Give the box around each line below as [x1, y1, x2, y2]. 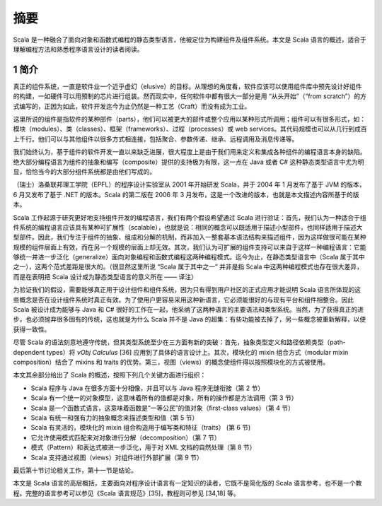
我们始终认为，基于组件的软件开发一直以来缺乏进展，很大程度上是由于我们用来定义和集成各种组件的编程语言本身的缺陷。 [13, 148, 366, 156]
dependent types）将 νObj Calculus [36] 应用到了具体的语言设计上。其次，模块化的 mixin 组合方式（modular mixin [13, 348, 349, 356]
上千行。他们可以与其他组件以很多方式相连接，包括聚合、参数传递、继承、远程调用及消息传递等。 [13, 134, 299, 143]
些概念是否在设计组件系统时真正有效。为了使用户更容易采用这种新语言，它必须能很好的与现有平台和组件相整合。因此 [13, 295, 354, 304]
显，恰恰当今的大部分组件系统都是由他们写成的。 [13, 167, 156, 176]
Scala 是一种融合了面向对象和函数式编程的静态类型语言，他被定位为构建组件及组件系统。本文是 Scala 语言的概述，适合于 [13, 35, 367, 44]
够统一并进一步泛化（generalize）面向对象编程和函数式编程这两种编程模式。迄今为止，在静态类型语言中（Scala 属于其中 [13, 253, 365, 261]
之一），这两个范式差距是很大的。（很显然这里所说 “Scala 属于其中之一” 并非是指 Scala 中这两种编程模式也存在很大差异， [13, 262, 364, 271]
